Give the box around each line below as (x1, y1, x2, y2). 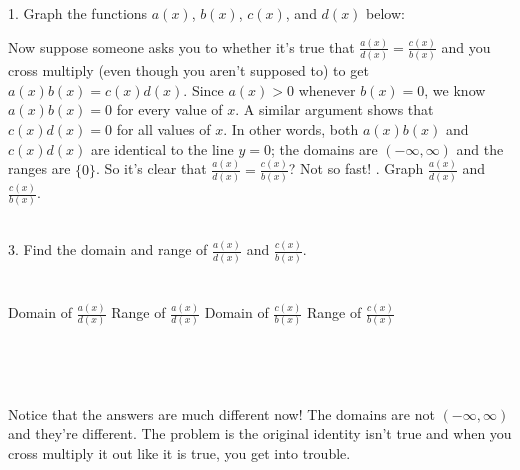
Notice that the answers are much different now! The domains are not (8, 403, 435, 424)
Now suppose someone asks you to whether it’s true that (8, 36, 355, 57)
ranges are (8, 158, 71, 179)
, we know (424, 79, 486, 100)
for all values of (116, 119, 211, 139)
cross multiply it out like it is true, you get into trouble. (8, 443, 351, 464)
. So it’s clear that (96, 158, 207, 179)
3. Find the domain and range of (8, 239, 208, 260)
